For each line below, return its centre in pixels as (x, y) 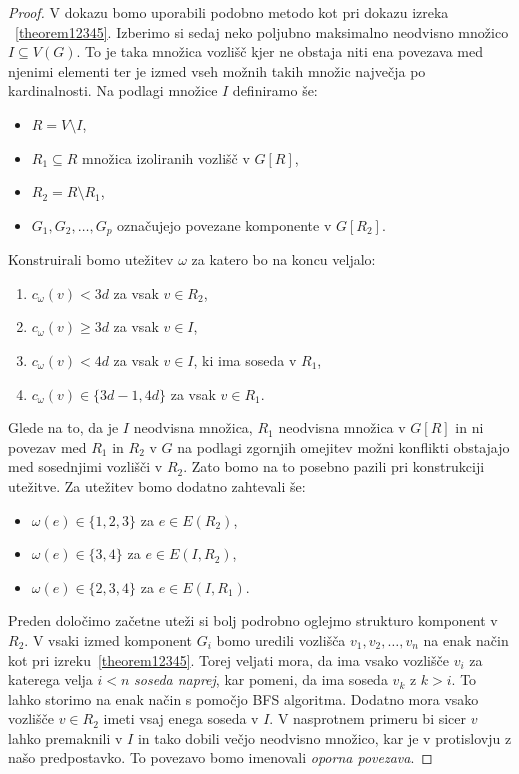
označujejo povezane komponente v (224, 224)
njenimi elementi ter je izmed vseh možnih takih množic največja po (217, 70)
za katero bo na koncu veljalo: (283, 259)
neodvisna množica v (342, 427)
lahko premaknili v (65, 737)
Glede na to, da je (63, 427)
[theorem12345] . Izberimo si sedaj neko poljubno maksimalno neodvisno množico (262, 31)
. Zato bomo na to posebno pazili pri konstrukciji (334, 466)
